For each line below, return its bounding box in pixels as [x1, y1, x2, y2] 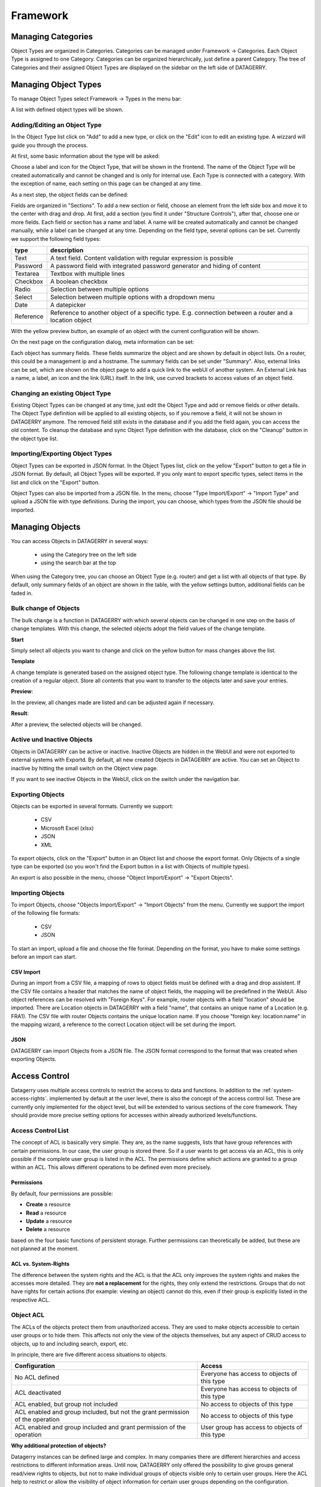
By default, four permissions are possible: [11, 1190, 113, 1197]
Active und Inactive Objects [11, 735, 93, 743]
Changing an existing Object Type [11, 389, 111, 397]
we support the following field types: [11, 235, 101, 242]
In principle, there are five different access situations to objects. [11, 1351, 168, 1359]
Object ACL [11, 1311, 45, 1319]
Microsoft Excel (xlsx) [40, 824, 94, 832]
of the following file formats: [11, 909, 80, 917]
